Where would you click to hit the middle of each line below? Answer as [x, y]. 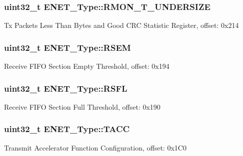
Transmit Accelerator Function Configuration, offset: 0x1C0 [95, 147]
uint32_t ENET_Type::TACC [67, 129]
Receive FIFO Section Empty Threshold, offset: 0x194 [87, 66]
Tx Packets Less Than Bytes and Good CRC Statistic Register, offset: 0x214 [121, 25]
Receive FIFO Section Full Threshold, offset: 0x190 [82, 106]
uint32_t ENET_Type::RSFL [66, 88]
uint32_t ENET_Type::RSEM [67, 47]
